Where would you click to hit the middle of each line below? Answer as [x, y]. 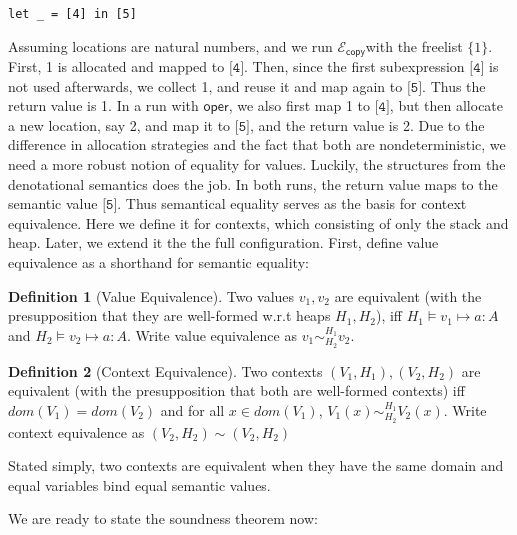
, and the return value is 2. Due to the [367, 124]
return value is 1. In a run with [103, 105]
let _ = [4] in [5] [72, 14]
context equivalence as [76, 431]
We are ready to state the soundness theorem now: [163, 518]
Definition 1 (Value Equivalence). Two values [151, 295]
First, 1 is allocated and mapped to [116, 66]
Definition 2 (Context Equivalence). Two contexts [165, 370]
